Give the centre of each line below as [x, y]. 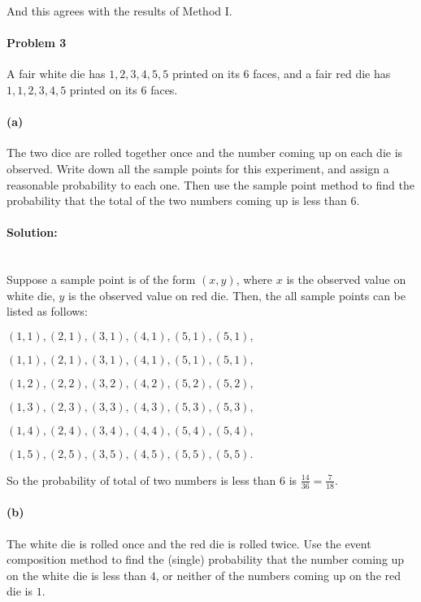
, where [254, 279]
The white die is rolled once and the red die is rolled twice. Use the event [189, 543]
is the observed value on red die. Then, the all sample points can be [237, 295]
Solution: [32, 232]
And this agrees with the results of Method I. [119, 11]
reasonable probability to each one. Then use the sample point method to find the [210, 184]
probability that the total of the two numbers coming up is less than [177, 201]
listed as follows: [47, 311]
